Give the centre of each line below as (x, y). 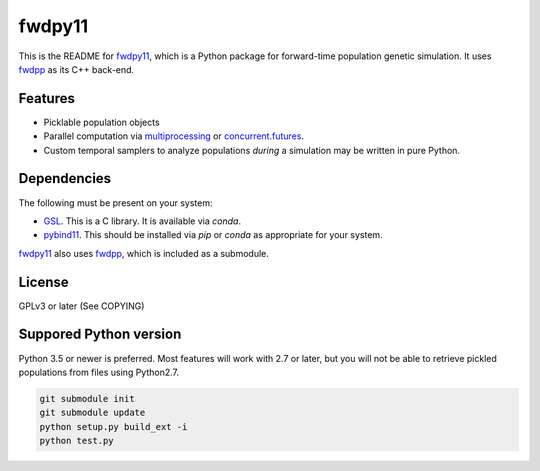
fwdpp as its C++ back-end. (76, 69)
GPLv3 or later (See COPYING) (81, 306)
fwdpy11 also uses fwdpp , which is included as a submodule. (144, 253)
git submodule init (87, 398)
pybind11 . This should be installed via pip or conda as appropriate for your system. (213, 235)
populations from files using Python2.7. (99, 372)
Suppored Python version (100, 334)
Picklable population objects (101, 122)
